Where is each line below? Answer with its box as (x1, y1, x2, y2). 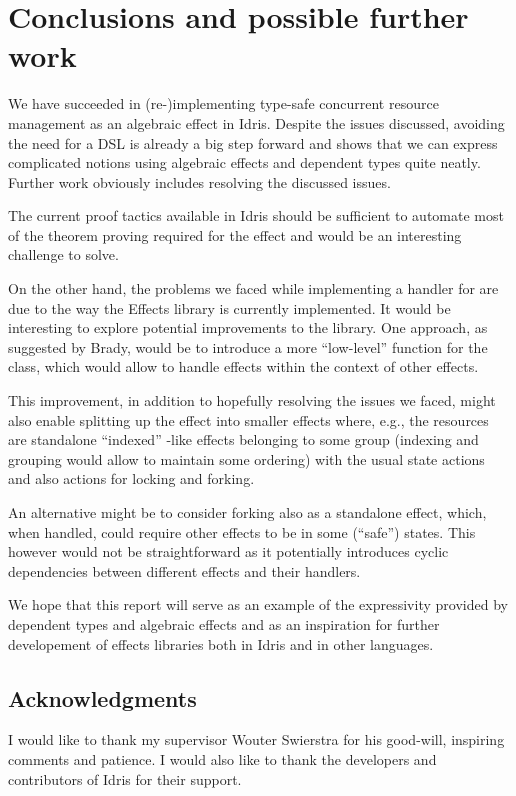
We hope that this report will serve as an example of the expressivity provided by (8, 594, 508, 615)
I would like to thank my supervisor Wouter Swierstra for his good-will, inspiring (8, 729, 505, 750)
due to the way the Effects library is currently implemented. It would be (8, 297, 451, 318)
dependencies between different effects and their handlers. (8, 560, 361, 581)
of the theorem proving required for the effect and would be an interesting (8, 224, 462, 245)
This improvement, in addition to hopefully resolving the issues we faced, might (8, 390, 496, 411)
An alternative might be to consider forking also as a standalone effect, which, (8, 502, 487, 522)
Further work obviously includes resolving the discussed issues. (8, 171, 391, 192)
